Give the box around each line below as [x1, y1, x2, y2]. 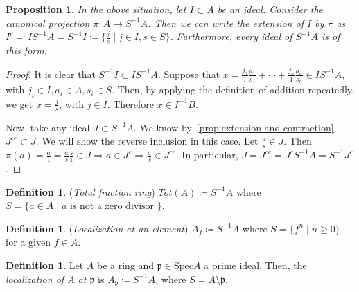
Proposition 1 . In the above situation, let [6, 2, 186, 16]
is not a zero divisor [69, 201, 155, 212]
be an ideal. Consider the [217, 2, 324, 16]
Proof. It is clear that [6, 66, 96, 81]
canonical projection [6, 15, 90, 30]
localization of [6, 271, 64, 286]
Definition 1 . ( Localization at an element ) [6, 221, 189, 235]
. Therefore [107, 96, 155, 111]
